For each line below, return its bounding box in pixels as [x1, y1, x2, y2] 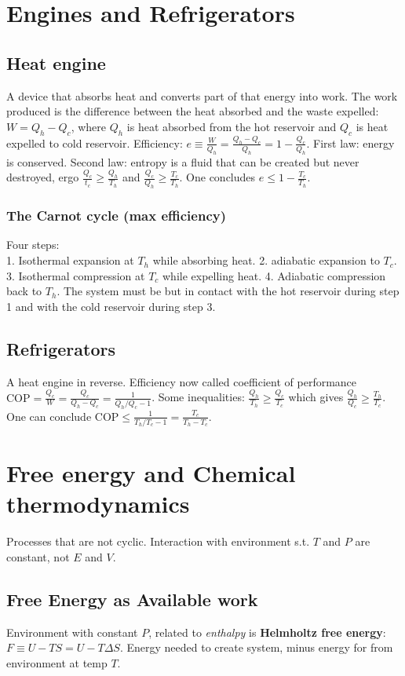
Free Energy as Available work [6, 586, 258, 611]
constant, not [6, 548, 70, 565]
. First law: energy [306, 134, 395, 151]
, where [71, 118, 106, 134]
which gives [288, 389, 344, 405]
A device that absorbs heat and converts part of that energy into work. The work [6, 87, 398, 104]
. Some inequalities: [151, 389, 245, 405]
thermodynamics [6, 488, 190, 520]
